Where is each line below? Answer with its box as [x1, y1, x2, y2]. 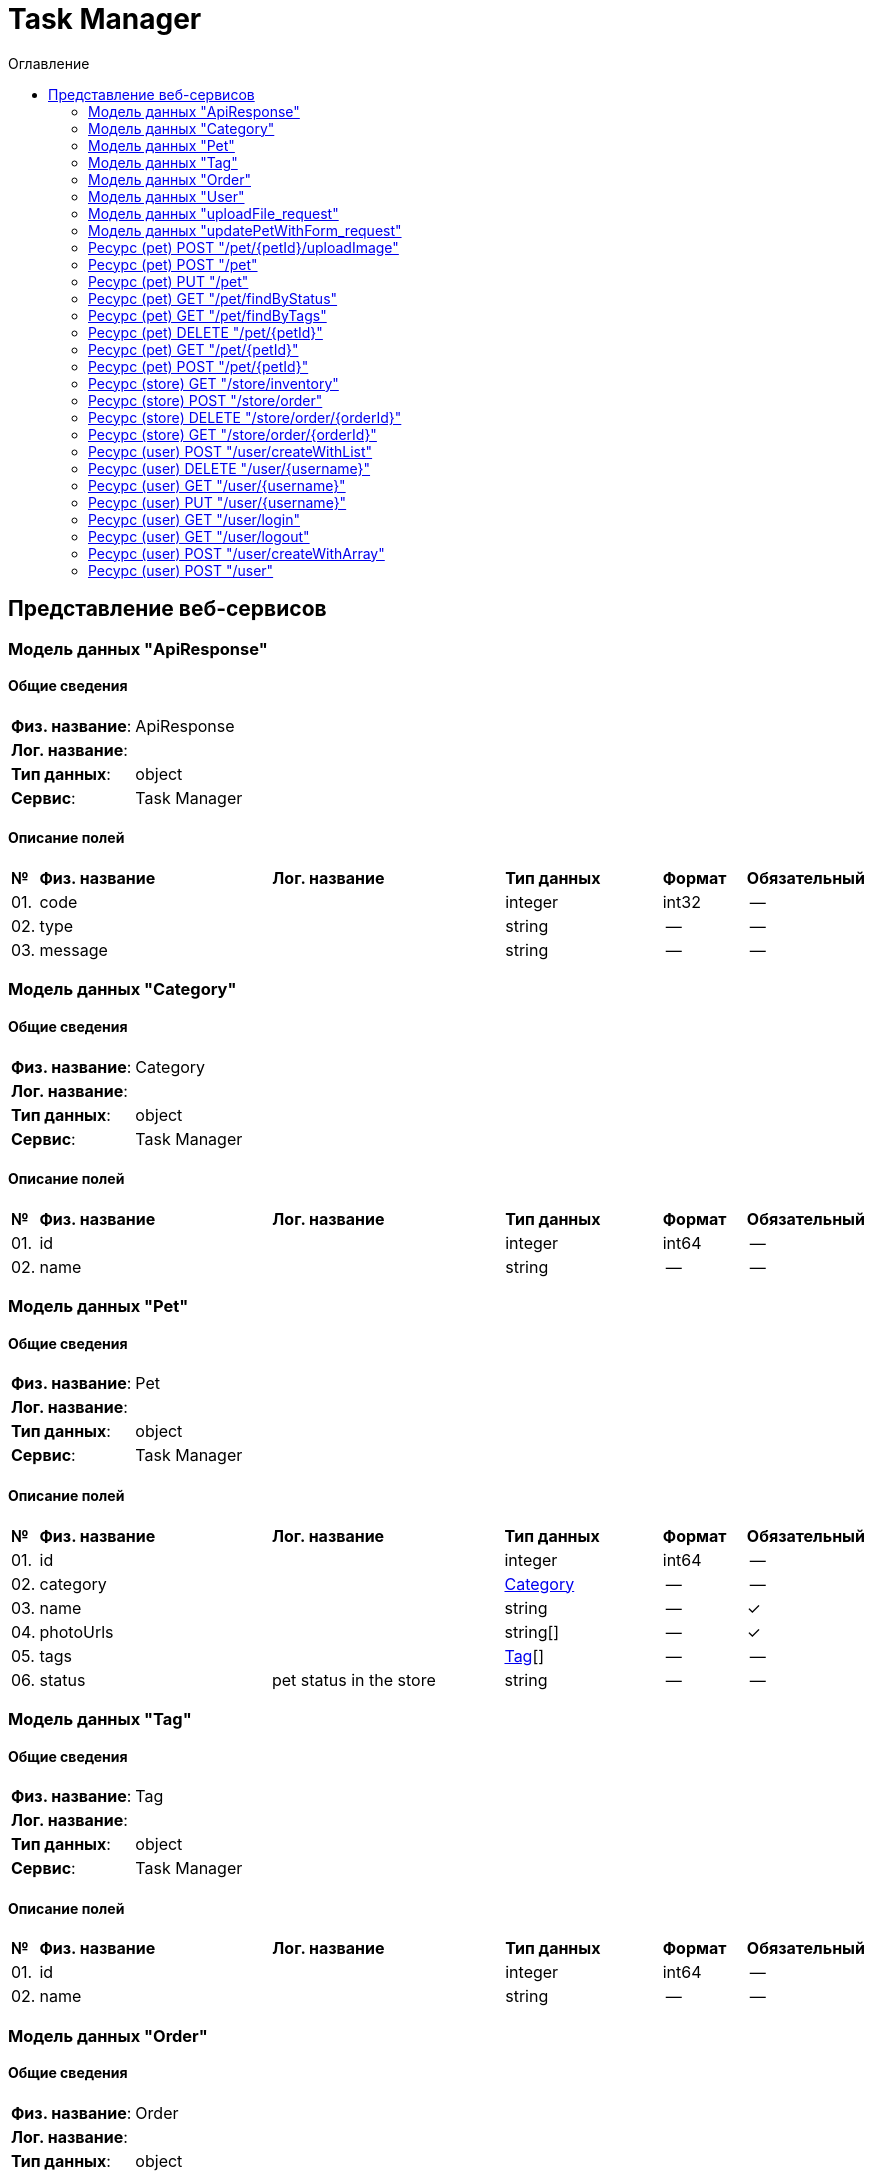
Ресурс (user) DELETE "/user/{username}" [88, 459, 371, 477]
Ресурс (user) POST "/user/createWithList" [88, 442, 373, 460]
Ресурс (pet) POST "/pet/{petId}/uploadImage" [88, 238, 399, 256]
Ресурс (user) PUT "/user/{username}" [88, 493, 347, 511]
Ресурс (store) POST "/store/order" [88, 391, 323, 409]
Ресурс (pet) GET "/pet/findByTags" [88, 306, 327, 324]
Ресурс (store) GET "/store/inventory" [88, 374, 339, 392]
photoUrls [39, 1621, 114, 1642]
